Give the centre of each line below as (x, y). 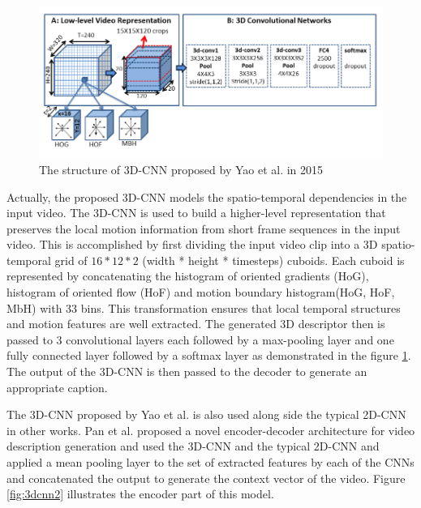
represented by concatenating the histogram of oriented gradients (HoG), (188, 276)
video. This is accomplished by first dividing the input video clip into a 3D (192, 244)
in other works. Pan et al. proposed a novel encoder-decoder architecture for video (211, 430)
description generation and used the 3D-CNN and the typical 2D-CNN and (193, 446)
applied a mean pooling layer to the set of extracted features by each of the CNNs (210, 462)
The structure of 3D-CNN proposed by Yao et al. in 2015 (181, 169)
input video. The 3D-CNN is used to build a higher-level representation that (196, 213)
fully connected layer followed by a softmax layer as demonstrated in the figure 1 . (209, 355)
